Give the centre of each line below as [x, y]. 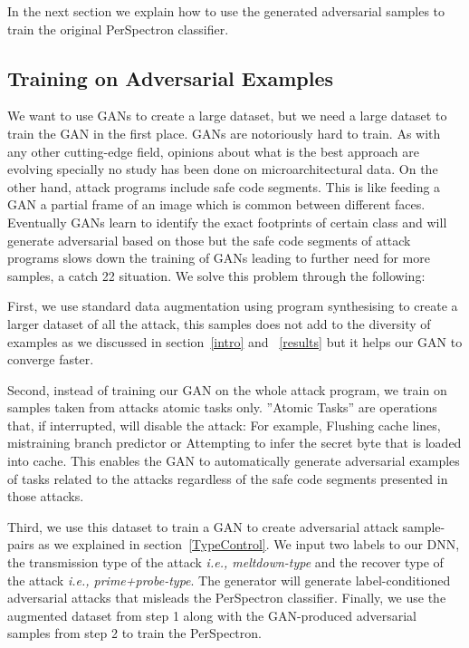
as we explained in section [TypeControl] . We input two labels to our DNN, [249, 544]
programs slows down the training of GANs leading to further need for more [219, 258]
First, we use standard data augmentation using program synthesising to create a [233, 306]
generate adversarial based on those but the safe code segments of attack [209, 240]
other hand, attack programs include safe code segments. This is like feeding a [224, 186]
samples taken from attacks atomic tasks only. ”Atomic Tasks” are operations [222, 407]
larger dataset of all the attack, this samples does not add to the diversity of [219, 323]
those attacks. [46, 496]
